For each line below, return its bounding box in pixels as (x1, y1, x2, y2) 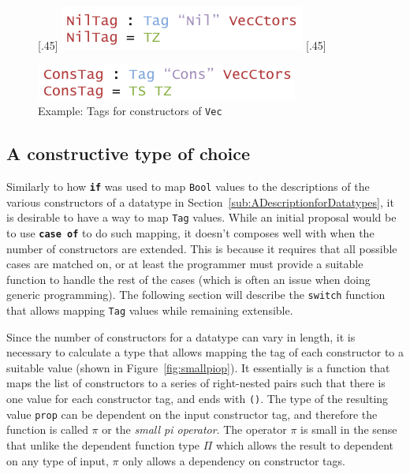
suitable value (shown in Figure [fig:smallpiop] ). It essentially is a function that (6, 359, 390, 375)
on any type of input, (6, 452, 109, 468)
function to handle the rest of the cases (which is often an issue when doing (6, 271, 371, 287)
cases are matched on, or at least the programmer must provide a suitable (6, 256, 363, 272)
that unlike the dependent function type (6, 436, 200, 453)
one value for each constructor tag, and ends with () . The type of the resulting (6, 390, 389, 407)
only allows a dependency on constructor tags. (122, 452, 345, 468)
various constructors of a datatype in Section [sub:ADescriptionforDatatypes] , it (6, 193, 394, 210)
